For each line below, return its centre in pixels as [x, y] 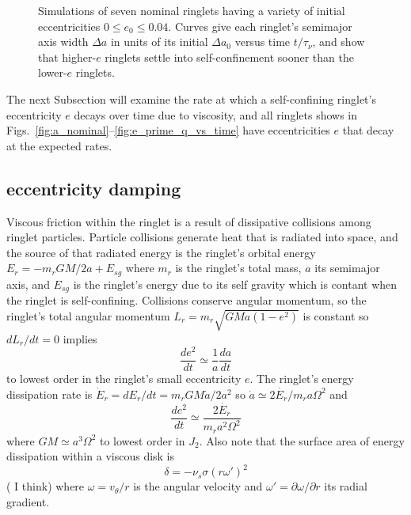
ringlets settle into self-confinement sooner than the [229, 57]
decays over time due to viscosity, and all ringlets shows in [216, 114]
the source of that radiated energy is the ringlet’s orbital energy [161, 252]
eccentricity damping [94, 188]
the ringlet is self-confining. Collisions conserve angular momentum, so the [186, 300]
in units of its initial [159, 42]
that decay [368, 130]
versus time [263, 42]
